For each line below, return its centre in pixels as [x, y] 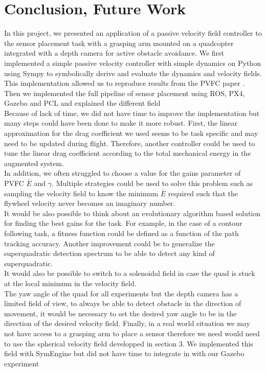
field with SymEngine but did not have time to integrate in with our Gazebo [124, 353]
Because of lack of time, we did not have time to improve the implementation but [132, 113]
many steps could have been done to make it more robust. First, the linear [121, 123]
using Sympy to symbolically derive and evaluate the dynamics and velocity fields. [133, 73]
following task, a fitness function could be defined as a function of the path [121, 233]
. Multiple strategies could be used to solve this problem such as [152, 183]
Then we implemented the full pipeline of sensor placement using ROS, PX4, [125, 93]
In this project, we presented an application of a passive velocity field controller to [133, 33]
